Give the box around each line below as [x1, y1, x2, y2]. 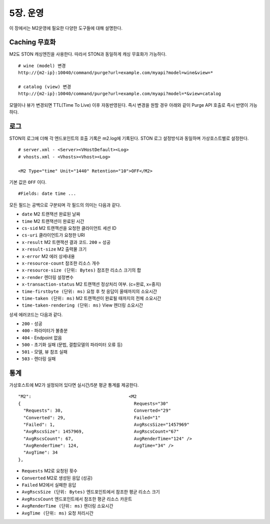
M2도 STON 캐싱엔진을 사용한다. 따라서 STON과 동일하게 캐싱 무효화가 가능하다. [9, 51, 167, 57]
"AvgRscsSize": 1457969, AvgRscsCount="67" [23, 429, 179, 434]
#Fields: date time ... [18, 191, 76, 196]
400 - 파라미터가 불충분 [21, 328, 68, 334]
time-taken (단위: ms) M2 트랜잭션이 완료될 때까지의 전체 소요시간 [21, 295, 161, 301]
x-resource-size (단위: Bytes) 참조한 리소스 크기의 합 [21, 267, 141, 273]
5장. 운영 [9, 8, 44, 19]
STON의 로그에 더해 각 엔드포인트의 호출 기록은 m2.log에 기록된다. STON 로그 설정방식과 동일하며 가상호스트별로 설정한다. [9, 135, 249, 141]
